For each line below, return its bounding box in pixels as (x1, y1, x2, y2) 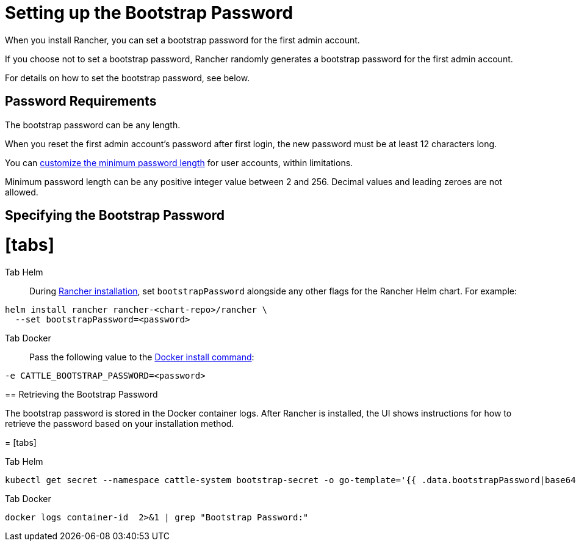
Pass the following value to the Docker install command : (29, 351, 254, 362)
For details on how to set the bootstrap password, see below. (5, 72, 250, 83)
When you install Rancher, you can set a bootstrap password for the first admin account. (5, 34, 360, 45)
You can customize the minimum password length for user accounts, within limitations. (5, 157, 353, 168)
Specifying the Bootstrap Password (5, 208, 225, 224)
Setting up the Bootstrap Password (5, 2, 293, 23)
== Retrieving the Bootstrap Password (5, 388, 158, 399)
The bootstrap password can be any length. (5, 119, 181, 130)
